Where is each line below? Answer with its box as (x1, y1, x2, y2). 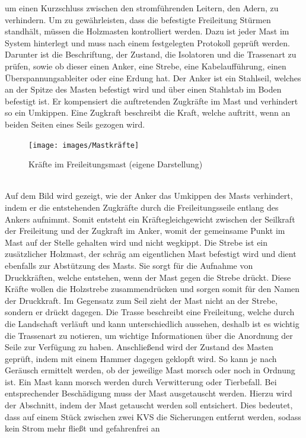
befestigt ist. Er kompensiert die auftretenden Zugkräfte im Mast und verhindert (5, 94, 298, 107)
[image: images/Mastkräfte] (28, 141, 139, 150)
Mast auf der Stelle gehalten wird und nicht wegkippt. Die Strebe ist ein (5, 236, 268, 248)
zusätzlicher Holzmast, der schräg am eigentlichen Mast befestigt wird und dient (5, 247, 297, 260)
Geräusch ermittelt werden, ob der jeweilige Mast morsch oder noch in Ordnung (5, 364, 295, 376)
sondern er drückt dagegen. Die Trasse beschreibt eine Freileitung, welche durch (5, 306, 295, 318)
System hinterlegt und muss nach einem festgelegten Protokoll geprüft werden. (5, 36, 290, 49)
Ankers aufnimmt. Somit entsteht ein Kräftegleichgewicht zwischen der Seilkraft (5, 212, 295, 225)
